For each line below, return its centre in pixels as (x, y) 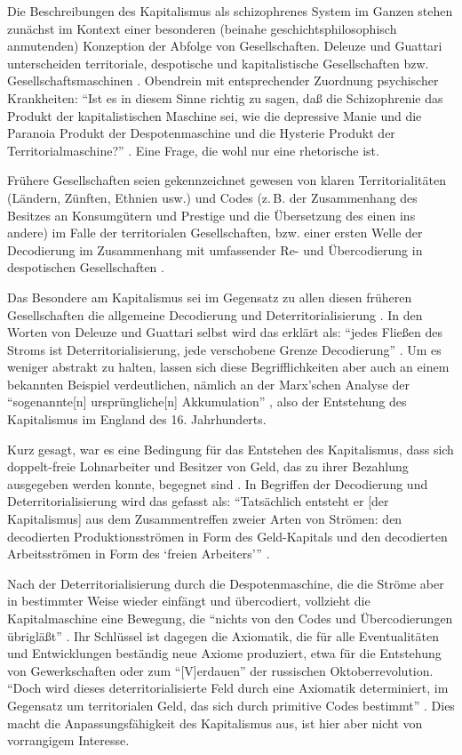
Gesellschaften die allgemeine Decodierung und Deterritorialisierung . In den (215, 314)
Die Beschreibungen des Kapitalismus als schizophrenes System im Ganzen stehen (230, 11)
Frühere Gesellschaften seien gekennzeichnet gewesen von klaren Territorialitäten (227, 180)
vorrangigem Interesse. (68, 740)
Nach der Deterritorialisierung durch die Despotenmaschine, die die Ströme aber (226, 583)
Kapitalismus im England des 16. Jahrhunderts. (137, 419)
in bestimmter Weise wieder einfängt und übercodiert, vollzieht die (189, 601)
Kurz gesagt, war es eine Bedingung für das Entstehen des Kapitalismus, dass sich (231, 449)
